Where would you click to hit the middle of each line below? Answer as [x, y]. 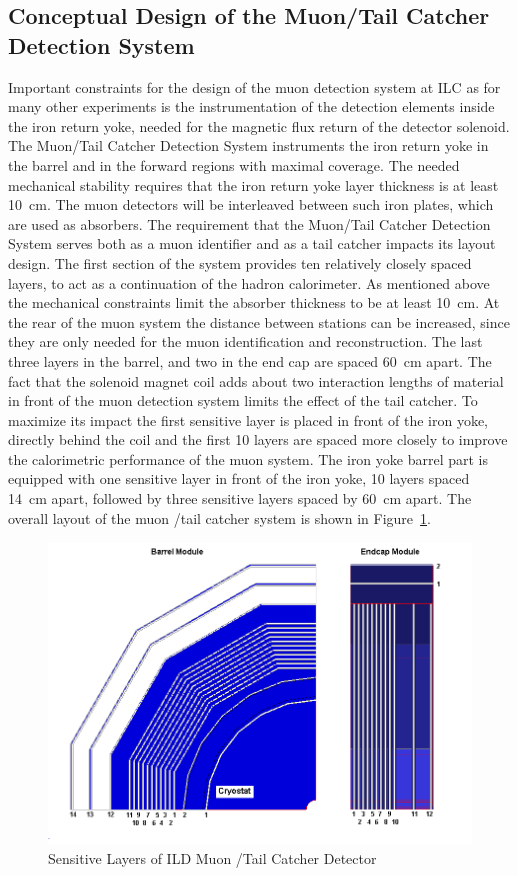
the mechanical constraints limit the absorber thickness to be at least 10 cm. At [254, 302]
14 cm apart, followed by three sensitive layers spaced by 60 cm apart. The [240, 498]
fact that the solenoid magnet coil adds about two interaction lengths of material [256, 380]
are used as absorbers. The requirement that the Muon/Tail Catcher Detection [249, 223]
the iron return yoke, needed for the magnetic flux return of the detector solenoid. [259, 125]
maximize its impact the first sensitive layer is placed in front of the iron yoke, [248, 419]
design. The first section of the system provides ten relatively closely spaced [240, 262]
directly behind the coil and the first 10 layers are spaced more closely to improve [258, 439]
